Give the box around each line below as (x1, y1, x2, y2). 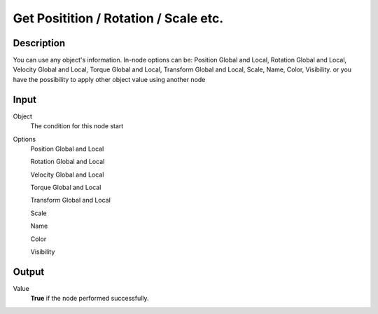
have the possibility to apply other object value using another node (13, 75, 206, 83)
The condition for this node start (30, 122, 124, 130)
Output (13, 266, 45, 278)
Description (13, 37, 66, 49)
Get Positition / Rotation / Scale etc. (13, 11, 224, 26)
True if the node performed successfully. (30, 294, 150, 303)
